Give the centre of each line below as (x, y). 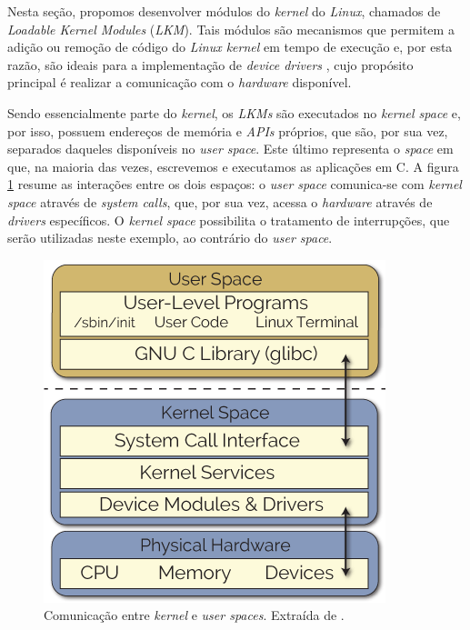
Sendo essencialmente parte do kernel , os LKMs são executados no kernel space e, (234, 112)
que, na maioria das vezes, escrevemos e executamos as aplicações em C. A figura (233, 166)
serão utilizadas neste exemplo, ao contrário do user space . (170, 238)
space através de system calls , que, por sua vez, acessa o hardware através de (220, 201)
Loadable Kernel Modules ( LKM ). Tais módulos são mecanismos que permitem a (231, 29)
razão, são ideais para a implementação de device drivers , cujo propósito (210, 64)
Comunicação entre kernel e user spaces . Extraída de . (194, 615)
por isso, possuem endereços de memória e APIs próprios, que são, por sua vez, (228, 130)
